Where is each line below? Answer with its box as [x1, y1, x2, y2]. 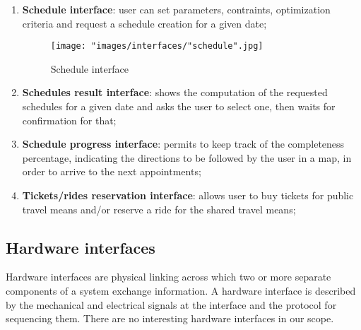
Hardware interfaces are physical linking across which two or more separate [6, 269, 331, 284]
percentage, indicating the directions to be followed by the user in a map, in [22, 150, 352, 165]
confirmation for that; [22, 112, 117, 127]
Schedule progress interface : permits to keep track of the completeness [22, 136, 345, 151]
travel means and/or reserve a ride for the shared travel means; [22, 201, 296, 216]
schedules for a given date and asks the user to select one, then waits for [22, 99, 336, 114]
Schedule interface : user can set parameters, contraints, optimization [22, 2, 331, 16]
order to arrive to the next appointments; [22, 164, 201, 179]
